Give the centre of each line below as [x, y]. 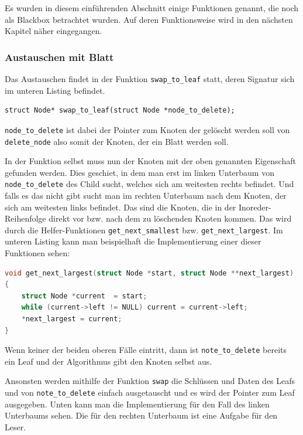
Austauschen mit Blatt [59, 57]
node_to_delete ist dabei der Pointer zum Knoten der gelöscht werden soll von [147, 129]
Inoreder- [255, 207]
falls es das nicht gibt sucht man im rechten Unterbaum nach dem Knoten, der [146, 195]
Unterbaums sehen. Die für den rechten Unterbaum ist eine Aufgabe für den [141, 415]
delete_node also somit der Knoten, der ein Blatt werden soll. [117, 141]
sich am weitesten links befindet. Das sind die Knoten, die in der [120, 207]
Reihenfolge [25, 218]
